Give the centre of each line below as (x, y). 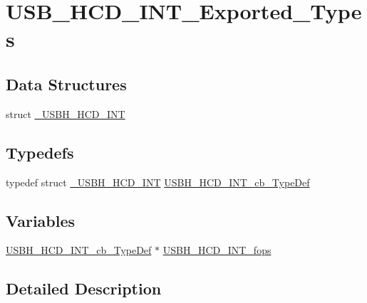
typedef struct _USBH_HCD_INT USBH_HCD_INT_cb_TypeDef (158, 182)
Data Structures (66, 84)
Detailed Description (84, 288)
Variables (41, 220)
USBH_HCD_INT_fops (217, 250)
